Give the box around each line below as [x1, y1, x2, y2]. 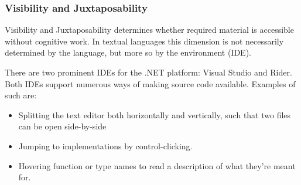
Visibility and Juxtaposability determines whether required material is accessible [5, 23, 294, 36]
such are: [5, 89, 37, 101]
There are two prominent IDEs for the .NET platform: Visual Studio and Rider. [5, 66, 292, 78]
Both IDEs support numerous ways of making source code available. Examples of [5, 77, 296, 90]
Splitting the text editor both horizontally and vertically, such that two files [18, 108, 291, 121]
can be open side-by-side [18, 120, 107, 132]
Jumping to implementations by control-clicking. [18, 139, 193, 152]
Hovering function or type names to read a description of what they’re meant [18, 159, 296, 172]
